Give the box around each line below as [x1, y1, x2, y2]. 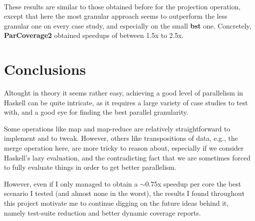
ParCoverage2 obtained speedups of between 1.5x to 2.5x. [4, 30, 184, 40]
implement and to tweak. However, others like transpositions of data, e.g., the [4, 133, 238, 143]
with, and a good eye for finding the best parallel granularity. [4, 107, 189, 117]
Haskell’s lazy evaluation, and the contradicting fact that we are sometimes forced [4, 152, 251, 162]
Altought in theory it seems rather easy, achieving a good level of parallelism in [4, 88, 243, 98]
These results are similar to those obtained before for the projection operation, [4, 1, 241, 11]
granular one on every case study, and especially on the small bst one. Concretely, [4, 20, 252, 31]
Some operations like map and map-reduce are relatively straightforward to [4, 123, 230, 133]
